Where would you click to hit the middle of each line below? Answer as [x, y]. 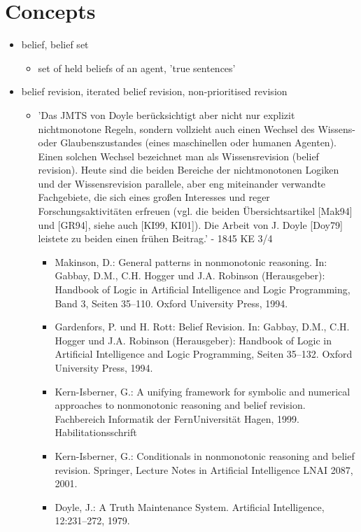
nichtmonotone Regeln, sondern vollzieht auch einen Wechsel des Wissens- [197, 128]
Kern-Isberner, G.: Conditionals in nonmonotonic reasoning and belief [205, 455]
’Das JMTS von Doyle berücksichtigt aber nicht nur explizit [167, 114]
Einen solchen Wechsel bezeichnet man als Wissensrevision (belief [178, 156]
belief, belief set [55, 44]
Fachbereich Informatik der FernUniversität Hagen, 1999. [177, 418]
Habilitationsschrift [96, 432]
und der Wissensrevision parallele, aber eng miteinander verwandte [182, 183]
